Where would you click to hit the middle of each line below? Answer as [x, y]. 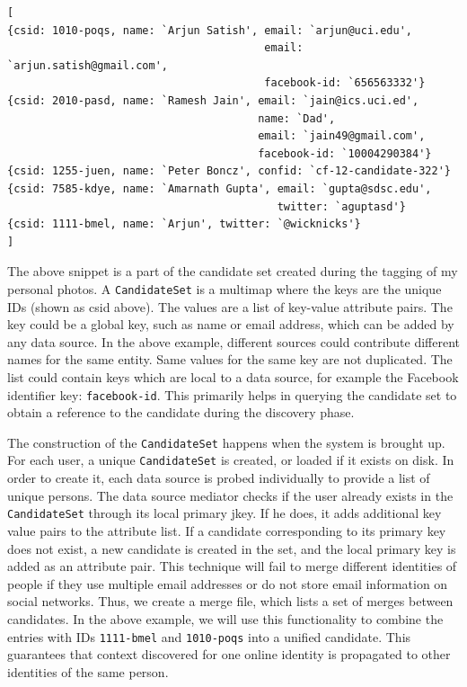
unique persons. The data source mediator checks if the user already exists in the [230, 495]
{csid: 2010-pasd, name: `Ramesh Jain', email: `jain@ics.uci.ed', [213, 100]
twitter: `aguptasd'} [341, 206]
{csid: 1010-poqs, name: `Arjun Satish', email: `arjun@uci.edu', [210, 30]
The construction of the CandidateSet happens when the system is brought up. [226, 442]
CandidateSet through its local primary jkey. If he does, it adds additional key [225, 513]
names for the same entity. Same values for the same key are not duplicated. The [230, 359]
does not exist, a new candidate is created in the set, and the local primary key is [232, 548]
